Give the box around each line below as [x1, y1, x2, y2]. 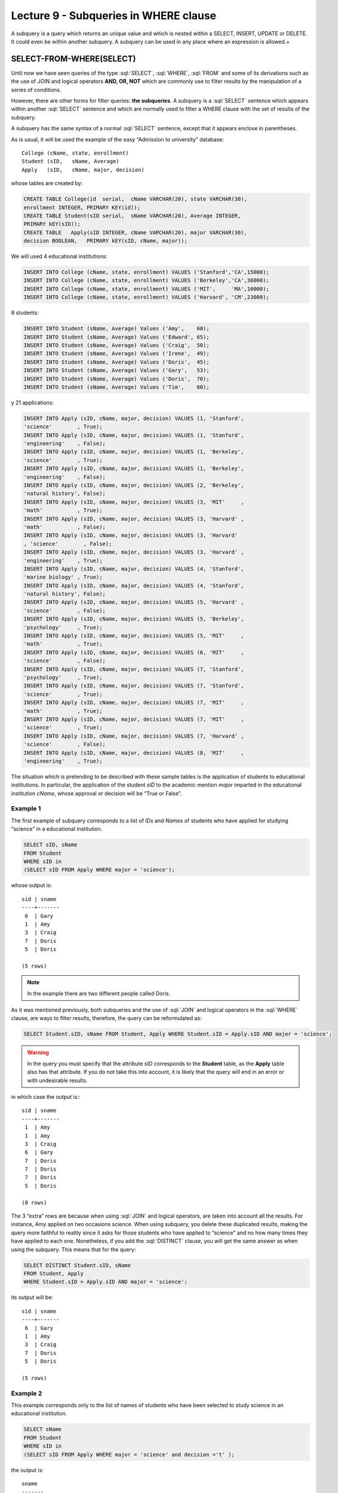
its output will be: [11, 1294, 54, 1301]
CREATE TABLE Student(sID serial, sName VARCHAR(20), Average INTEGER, [23, 212, 241, 219]
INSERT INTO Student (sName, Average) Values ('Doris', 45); [23, 358, 210, 365]
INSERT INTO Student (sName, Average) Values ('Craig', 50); [23, 342, 210, 349]
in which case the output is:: [11, 1093, 81, 1100]
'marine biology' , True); [23, 574, 103, 580]
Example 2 [11, 1389, 42, 1397]
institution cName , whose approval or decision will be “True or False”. [11, 789, 182, 797]
